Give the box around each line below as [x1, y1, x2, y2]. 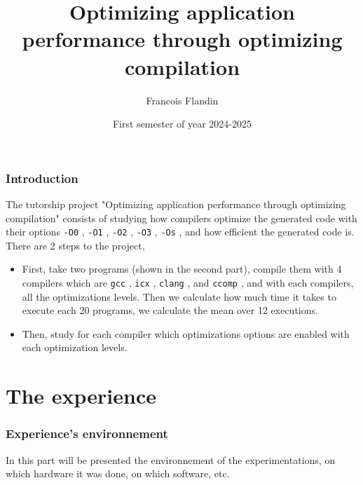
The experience [6, 381, 156, 410]
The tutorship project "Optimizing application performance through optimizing [6, 196, 346, 211]
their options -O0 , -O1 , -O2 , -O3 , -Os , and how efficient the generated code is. [6, 224, 355, 239]
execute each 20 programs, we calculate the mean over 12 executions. [22, 303, 318, 317]
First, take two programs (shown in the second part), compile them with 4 [22, 261, 342, 276]
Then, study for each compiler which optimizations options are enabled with [22, 326, 350, 341]
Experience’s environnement [6, 425, 168, 442]
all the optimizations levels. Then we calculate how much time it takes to [22, 289, 336, 303]
